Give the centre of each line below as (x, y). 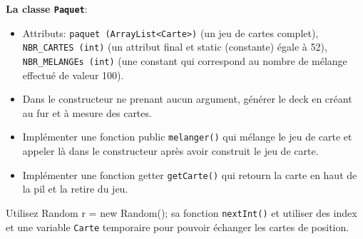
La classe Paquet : (47, 9)
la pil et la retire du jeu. (75, 189)
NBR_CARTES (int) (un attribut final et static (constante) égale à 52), (175, 47)
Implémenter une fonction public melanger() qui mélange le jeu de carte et (187, 137)
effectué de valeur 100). (73, 75)
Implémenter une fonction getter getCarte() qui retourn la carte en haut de (190, 174)
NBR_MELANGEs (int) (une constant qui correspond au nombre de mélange (185, 60)
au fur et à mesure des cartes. (87, 112)
